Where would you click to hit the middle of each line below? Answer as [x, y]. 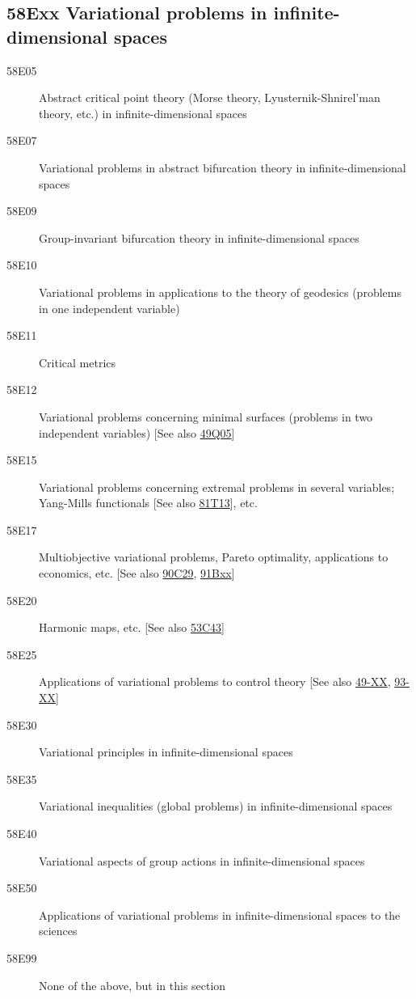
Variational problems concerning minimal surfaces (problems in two [206, 416]
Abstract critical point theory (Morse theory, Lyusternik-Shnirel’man [210, 97]
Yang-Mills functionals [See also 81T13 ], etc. [148, 503]
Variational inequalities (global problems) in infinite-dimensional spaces [216, 806]
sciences [58, 931]
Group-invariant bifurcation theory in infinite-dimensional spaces [199, 237]
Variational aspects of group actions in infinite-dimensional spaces [202, 860]
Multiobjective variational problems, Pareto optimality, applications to [214, 557]
